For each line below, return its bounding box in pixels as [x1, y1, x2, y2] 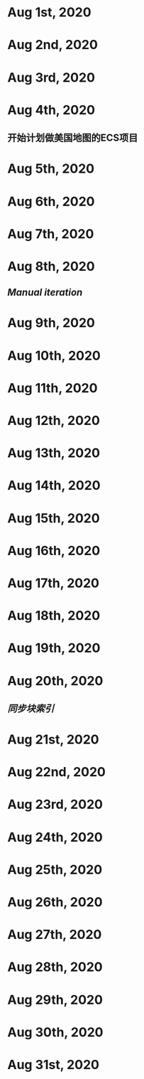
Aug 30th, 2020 [7, 1024, 104, 1040]
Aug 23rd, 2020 [7, 797, 103, 812]
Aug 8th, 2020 [7, 258, 95, 274]
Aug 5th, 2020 [7, 161, 94, 177]
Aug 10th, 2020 [7, 348, 101, 363]
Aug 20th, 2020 [7, 672, 104, 689]
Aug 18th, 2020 [7, 608, 101, 624]
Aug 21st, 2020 [7, 731, 99, 748]
